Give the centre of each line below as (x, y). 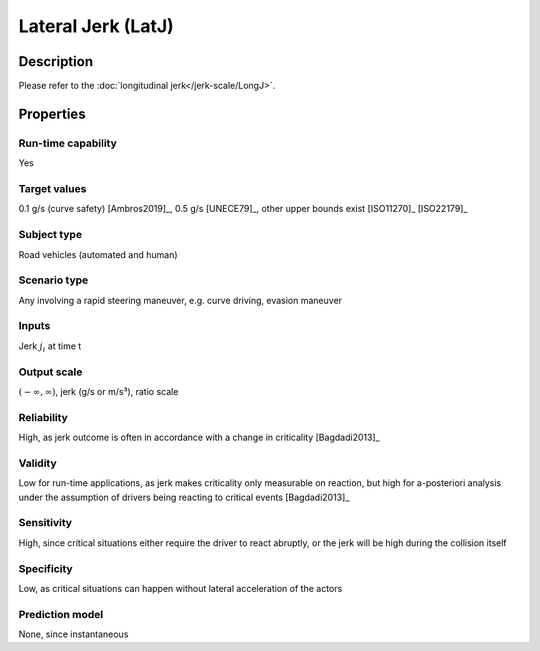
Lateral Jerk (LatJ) (96, 26)
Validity (37, 463)
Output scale (50, 372)
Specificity (46, 568)
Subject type (50, 235)
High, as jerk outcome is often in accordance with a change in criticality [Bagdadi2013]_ (199, 437)
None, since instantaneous (73, 634)
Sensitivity (45, 523)
